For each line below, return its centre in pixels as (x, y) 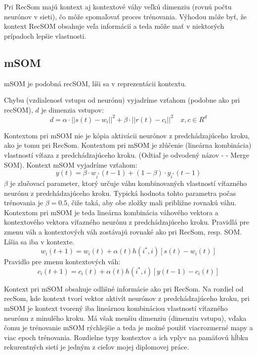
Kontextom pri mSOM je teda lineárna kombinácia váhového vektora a (111, 212)
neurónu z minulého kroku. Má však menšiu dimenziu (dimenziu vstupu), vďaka (125, 318)
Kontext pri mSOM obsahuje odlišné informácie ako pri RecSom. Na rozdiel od (124, 288)
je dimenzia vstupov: (72, 109)
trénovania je (23, 203)
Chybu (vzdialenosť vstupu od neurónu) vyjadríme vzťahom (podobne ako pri (122, 100)
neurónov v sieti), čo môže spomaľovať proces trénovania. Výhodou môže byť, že (126, 16)
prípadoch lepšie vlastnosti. (45, 35)
